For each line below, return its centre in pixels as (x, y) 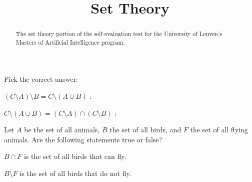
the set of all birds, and (145, 130)
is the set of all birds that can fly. (75, 156)
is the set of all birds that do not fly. (75, 173)
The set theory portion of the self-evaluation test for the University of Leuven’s (119, 34)
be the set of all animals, (62, 130)
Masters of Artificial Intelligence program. (70, 42)
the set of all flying (219, 130)
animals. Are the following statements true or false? (83, 139)
